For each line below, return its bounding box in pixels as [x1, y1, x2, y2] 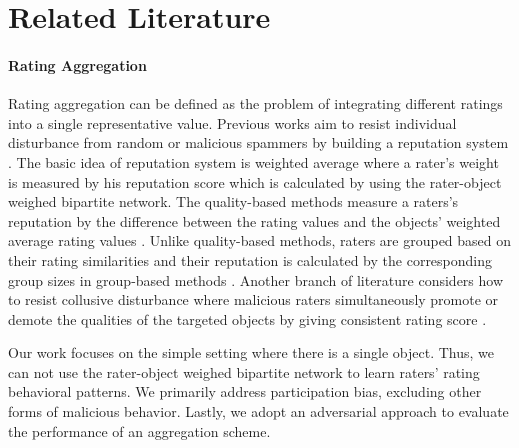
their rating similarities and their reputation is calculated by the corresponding [8, 249, 493, 270]
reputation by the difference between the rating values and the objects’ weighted [8, 210, 501, 231]
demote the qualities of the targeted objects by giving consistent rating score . [8, 308, 487, 329]
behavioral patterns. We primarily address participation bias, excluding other [8, 381, 482, 402]
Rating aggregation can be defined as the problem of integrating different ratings [8, 93, 503, 114]
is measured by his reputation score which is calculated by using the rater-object [8, 171, 502, 192]
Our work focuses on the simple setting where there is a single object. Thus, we [8, 342, 494, 363]
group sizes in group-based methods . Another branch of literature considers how [8, 269, 504, 290]
